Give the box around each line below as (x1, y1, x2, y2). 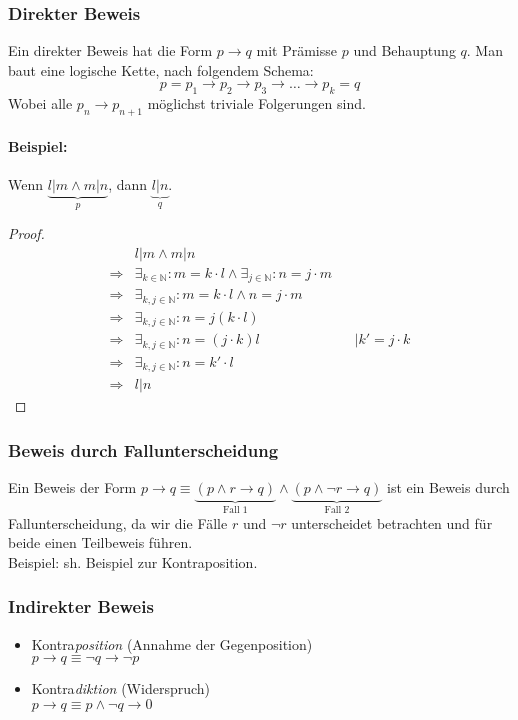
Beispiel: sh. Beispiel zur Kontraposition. (8, 551, 258, 572)
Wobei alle (8, 93, 73, 114)
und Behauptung (353, 40, 456, 61)
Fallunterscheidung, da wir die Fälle (8, 512, 228, 533)
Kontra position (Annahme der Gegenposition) (31, 633, 313, 654)
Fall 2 (324, 505, 350, 516)
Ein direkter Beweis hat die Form (8, 40, 213, 61)
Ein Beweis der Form (8, 477, 137, 498)
